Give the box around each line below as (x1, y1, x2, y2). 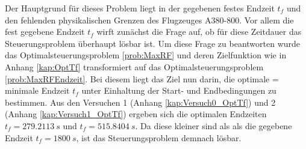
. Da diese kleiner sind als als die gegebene (135, 119, 292, 132)
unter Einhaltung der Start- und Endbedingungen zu (81, 84, 276, 97)
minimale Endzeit (5, 84, 70, 97)
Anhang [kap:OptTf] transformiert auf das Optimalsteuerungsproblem (5, 60, 264, 73)
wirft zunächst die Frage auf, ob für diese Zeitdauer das (96, 25, 302, 38)
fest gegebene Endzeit (5, 25, 85, 38)
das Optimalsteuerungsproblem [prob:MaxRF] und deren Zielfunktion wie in (5, 49, 287, 61)
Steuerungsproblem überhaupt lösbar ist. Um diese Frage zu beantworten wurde (5, 37, 301, 49)
